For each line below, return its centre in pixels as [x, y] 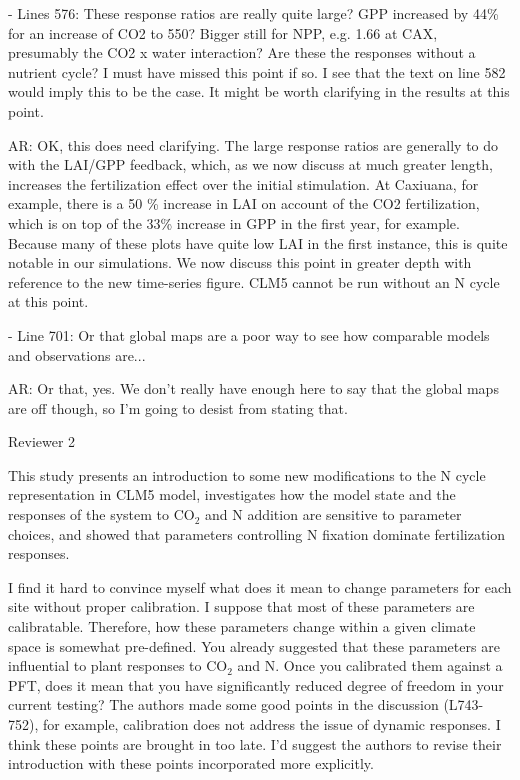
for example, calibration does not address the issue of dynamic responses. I [271, 724]
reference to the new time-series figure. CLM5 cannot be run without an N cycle [254, 281]
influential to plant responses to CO [118, 665]
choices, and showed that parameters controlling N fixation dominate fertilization [257, 533]
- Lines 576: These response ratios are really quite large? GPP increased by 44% [253, 13]
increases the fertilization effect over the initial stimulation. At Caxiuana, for [243, 183]
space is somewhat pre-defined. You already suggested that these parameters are [254, 645]
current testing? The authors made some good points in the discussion [223, 704]
